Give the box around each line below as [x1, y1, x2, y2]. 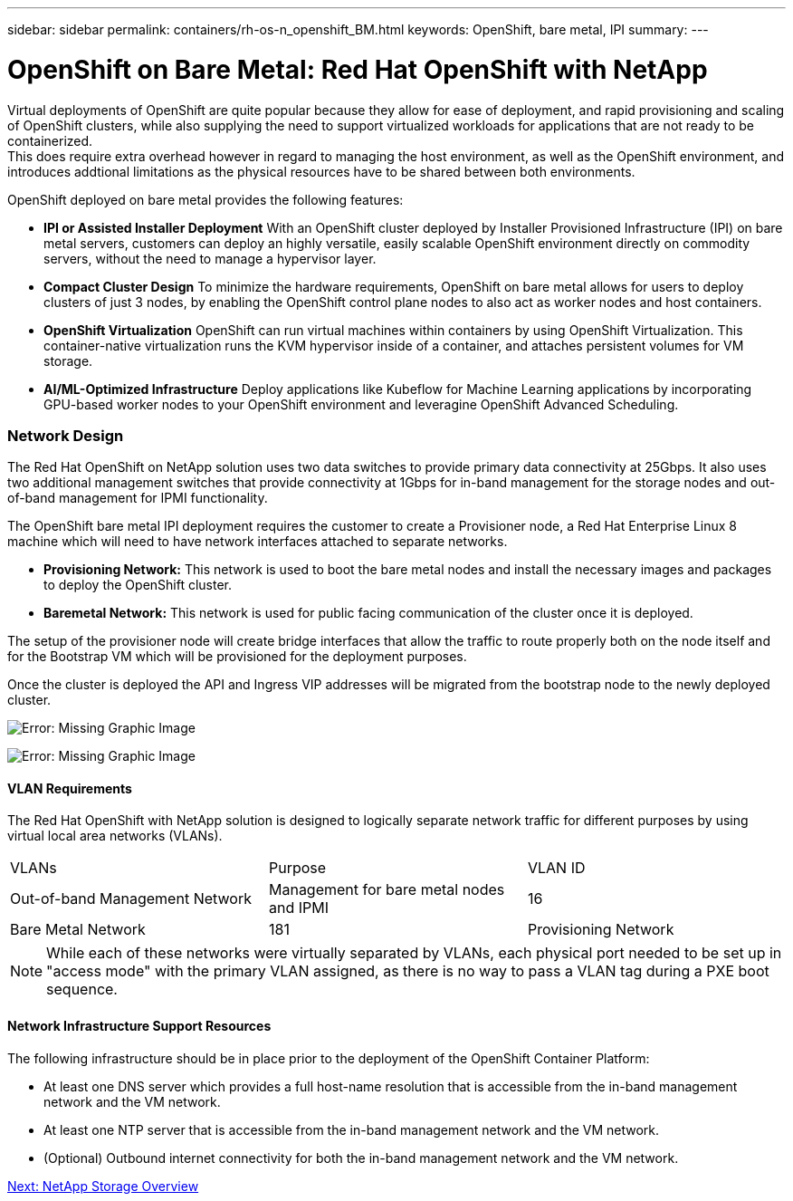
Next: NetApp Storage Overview [7, 1177, 199, 1194]
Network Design [7, 426, 124, 445]
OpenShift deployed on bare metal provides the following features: [7, 191, 404, 207]
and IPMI [268, 898, 329, 918]
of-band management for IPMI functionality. [7, 490, 268, 506]
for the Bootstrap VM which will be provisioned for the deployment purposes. [7, 649, 467, 665]
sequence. [46, 980, 118, 999]
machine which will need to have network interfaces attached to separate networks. [7, 533, 508, 550]
